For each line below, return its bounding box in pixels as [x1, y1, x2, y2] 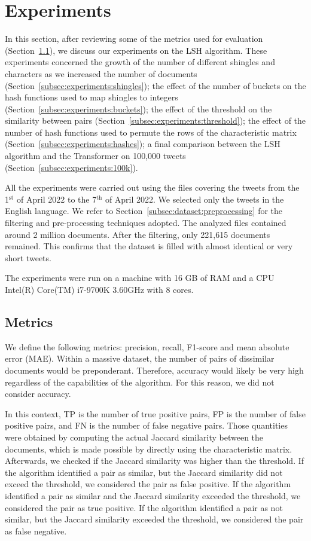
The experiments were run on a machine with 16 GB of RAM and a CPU [5, 271, 275, 284]
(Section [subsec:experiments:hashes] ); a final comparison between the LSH [5, 137, 280, 150]
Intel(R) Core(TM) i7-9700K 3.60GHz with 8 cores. [5, 283, 194, 295]
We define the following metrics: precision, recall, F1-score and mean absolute [5, 340, 289, 353]
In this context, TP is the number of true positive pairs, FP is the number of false [5, 407, 306, 420]
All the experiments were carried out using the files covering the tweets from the [5, 181, 300, 194]
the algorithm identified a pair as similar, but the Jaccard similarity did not [5, 466, 283, 478]
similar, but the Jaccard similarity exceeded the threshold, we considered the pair [5, 513, 304, 525]
